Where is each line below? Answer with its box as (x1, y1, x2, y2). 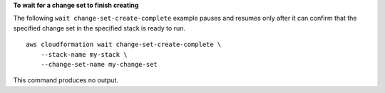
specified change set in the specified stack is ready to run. (13, 23, 185, 32)
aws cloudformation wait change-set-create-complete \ (26, 40, 222, 49)
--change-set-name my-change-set (40, 60, 158, 68)
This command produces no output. (13, 76, 119, 84)
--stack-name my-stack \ (40, 50, 128, 58)
